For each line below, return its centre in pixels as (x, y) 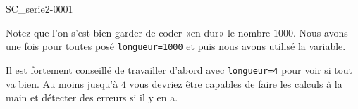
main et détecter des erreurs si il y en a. (92, 97)
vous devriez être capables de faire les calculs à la (236, 83)
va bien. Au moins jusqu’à (62, 83)
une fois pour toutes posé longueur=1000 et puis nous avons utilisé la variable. (176, 46)
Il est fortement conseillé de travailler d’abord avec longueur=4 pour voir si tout (179, 69)
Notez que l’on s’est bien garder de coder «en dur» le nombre (138, 32)
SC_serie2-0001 (39, 8)
